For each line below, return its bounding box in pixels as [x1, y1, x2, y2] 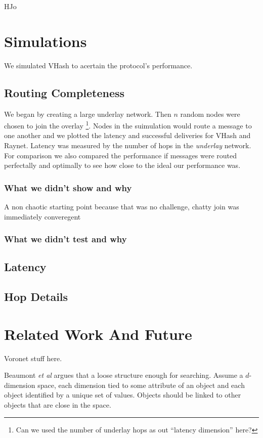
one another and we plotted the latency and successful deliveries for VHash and [4, 130, 251, 141]
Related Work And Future [4, 323, 192, 344]
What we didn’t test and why [4, 233, 127, 245]
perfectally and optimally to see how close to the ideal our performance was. [4, 160, 241, 170]
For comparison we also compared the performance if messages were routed [4, 150, 237, 160]
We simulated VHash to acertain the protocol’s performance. [4, 60, 193, 70]
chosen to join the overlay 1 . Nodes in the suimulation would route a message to [4, 119, 252, 130]
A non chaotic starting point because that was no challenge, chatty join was [4, 201, 239, 211]
